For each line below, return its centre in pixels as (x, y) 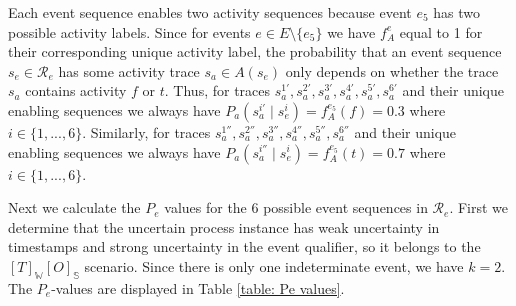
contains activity (76, 90)
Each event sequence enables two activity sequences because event (210, 12)
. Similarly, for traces (146, 131)
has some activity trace (129, 70)
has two (457, 12)
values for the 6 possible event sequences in (296, 207)
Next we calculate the (74, 207)
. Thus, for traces (217, 90)
